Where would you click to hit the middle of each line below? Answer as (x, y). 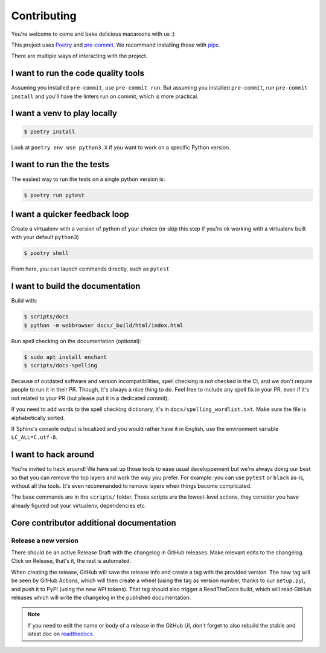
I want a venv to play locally (64, 113)
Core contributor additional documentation (94, 523)
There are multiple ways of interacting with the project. (79, 56)
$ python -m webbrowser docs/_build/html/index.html (104, 325)
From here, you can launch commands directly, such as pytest (90, 269)
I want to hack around (53, 455)
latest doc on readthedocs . (61, 634)
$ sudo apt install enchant (65, 357)
